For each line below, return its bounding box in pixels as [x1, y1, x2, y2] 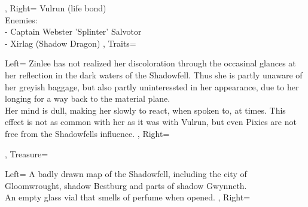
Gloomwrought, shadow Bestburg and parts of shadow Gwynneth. [5, 179, 247, 191]
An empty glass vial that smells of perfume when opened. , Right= [5, 191, 251, 203]
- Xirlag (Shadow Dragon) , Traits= [5, 36, 136, 49]
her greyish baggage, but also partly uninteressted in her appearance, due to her [5, 80, 299, 93]
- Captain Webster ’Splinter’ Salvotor [5, 25, 142, 38]
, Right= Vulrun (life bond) [5, 2, 106, 14]
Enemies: [5, 13, 38, 26]
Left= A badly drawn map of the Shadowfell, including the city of [5, 168, 247, 180]
